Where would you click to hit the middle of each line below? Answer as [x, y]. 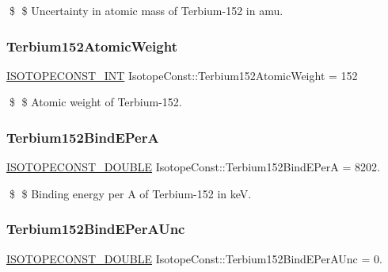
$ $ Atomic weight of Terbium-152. [95, 102]
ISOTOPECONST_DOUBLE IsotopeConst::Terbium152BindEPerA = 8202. [193, 167]
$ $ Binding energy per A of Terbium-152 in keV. [130, 193]
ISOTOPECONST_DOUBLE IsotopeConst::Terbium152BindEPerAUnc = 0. [194, 258]
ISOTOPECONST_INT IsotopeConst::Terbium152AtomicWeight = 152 [182, 75]
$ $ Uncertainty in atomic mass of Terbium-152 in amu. [146, 10]
